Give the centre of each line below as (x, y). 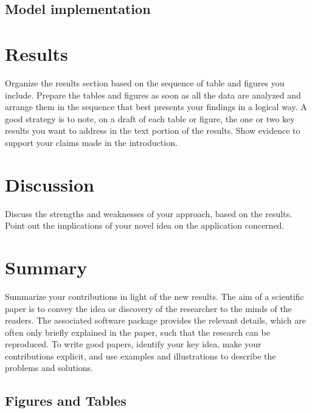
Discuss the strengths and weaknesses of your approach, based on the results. (149, 213)
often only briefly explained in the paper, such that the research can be (137, 332)
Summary (46, 267)
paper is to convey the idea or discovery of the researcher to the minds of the (148, 308)
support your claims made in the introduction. (91, 142)
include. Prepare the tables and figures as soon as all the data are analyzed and (153, 95)
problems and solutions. (49, 368)
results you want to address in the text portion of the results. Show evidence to (153, 130)
